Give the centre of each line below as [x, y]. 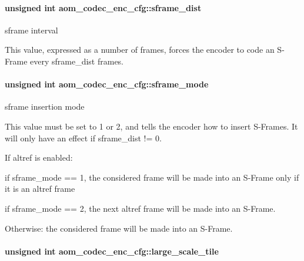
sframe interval [31, 30]
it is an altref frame [40, 189]
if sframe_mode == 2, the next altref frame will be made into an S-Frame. [140, 208]
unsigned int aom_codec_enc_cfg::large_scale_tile [112, 251]
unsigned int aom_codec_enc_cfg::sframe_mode [107, 84]
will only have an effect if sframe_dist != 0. [83, 138]
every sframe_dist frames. [77, 61]
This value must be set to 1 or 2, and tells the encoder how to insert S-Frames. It [151, 126]
